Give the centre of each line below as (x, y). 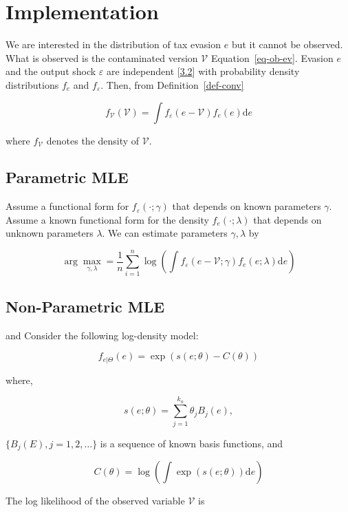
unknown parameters (50, 233)
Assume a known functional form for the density (107, 219)
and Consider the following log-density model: (102, 335)
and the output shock (51, 71)
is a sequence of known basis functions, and (192, 443)
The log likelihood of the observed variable (95, 501)
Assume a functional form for (67, 206)
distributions (32, 84)
